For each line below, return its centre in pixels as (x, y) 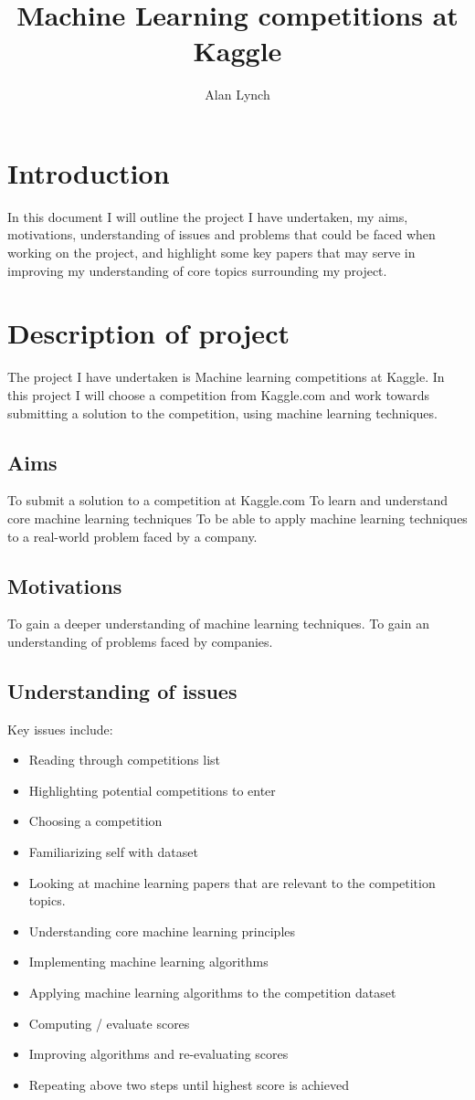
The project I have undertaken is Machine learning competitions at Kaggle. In (226, 377)
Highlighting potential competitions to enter (152, 790)
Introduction (89, 172)
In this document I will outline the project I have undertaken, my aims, (208, 216)
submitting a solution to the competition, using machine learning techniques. (222, 412)
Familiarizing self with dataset (113, 852)
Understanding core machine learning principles (162, 931)
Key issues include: (60, 729)
